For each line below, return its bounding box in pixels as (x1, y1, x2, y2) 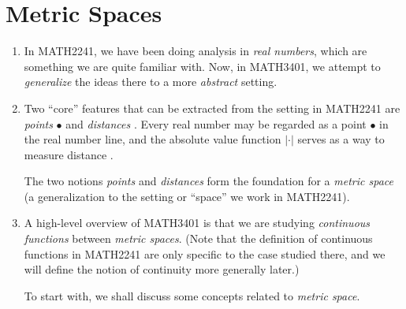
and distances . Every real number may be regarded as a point (65, 115, 367, 132)
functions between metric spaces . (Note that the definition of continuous (24, 230, 373, 247)
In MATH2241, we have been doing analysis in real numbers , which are (24, 43, 367, 59)
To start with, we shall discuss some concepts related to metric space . (24, 287, 360, 303)
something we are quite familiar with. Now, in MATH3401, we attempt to (24, 58, 381, 74)
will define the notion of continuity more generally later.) (24, 261, 300, 277)
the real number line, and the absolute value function (24, 131, 281, 147)
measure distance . (24, 146, 114, 162)
